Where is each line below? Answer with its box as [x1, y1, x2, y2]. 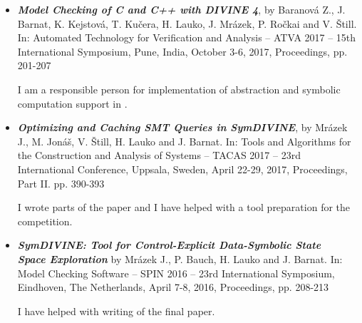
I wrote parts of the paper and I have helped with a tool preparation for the [17, 200, 351, 215]
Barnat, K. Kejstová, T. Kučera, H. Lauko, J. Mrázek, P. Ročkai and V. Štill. [17, 16, 357, 31]
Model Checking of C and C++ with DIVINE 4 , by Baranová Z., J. [17, 2, 346, 16]
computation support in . [17, 96, 128, 111]
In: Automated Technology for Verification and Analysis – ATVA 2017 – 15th [17, 30, 356, 45]
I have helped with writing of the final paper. [17, 303, 215, 318]
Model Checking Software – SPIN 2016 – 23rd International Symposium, [17, 265, 335, 280]
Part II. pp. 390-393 [17, 175, 105, 190]
